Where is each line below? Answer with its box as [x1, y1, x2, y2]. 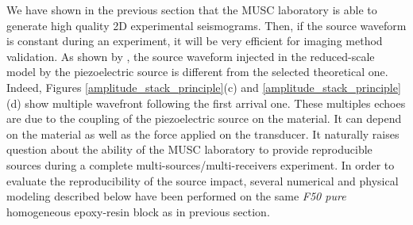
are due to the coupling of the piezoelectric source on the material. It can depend [6, 110, 402, 127]
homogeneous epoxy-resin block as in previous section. [6, 203, 270, 219]
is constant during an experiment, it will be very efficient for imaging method [6, 32, 383, 49]
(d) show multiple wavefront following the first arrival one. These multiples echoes [6, 94, 406, 111]
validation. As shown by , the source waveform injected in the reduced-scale [6, 48, 375, 64]
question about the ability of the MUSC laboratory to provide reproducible [6, 141, 372, 158]
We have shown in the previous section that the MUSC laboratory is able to [6, 2, 377, 17]
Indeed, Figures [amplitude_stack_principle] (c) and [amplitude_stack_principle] [6, 78, 401, 95]
